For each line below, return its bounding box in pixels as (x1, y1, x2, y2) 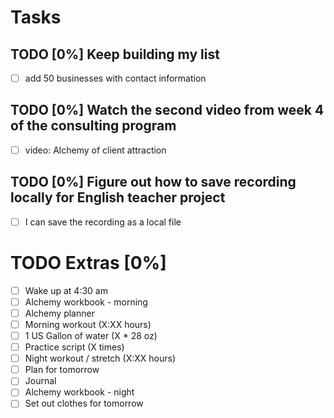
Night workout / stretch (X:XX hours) (24, 352, 177, 365)
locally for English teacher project (10, 189, 226, 206)
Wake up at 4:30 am (24, 284, 108, 296)
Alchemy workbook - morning (24, 296, 148, 308)
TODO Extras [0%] (10, 252, 167, 274)
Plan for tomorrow (24, 364, 100, 376)
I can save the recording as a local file (24, 216, 182, 228)
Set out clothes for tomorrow (24, 397, 144, 410)
